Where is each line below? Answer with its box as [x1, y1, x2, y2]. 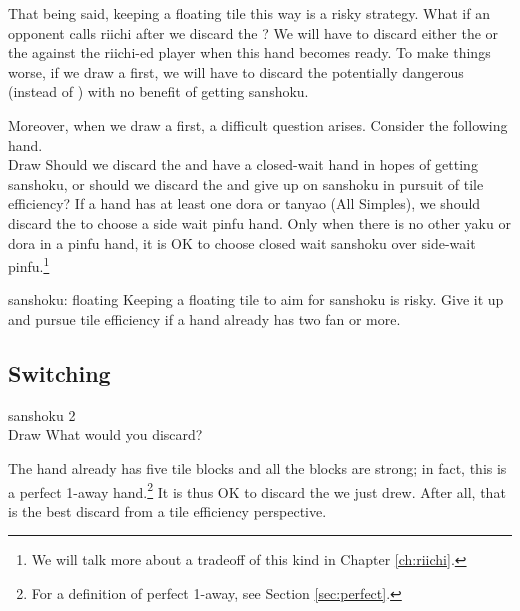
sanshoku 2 [8, 404, 76, 425]
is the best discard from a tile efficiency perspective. [8, 500, 327, 521]
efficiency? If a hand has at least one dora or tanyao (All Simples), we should [8, 193, 481, 214]
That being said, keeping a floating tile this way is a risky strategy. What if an [8, 3, 490, 23]
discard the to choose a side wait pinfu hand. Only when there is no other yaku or [8, 212, 511, 233]
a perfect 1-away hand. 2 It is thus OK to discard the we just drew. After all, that [8, 478, 506, 502]
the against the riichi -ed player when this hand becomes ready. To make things [8, 42, 491, 63]
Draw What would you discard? [8, 424, 203, 445]
